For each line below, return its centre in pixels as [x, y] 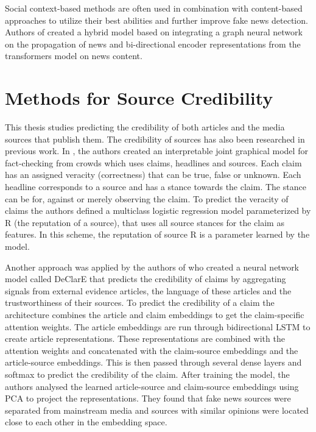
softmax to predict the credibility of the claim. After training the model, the [147, 374]
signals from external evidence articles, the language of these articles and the [148, 290]
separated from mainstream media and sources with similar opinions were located [157, 410]
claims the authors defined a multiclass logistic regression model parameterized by [158, 211]
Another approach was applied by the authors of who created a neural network [152, 267]
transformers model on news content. [74, 56]
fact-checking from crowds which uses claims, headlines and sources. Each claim [153, 162]
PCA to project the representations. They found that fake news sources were [148, 398]
